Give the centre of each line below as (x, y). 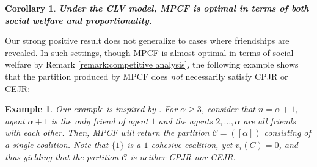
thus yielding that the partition (62, 156)
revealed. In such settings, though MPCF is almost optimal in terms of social (149, 52)
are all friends (270, 120)
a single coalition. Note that (57, 144)
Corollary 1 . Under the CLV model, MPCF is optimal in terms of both (157, 8)
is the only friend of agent (100, 120)
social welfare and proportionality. (78, 20)
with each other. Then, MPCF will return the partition (107, 133)
